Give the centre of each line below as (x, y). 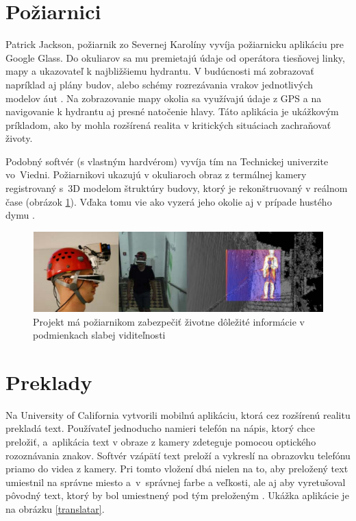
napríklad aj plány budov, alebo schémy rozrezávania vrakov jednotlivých (160, 84)
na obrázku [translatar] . (55, 509)
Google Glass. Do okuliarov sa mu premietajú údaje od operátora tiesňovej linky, (175, 57)
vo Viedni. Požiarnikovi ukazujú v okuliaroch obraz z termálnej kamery (156, 174)
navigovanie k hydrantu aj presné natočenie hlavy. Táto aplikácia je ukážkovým (172, 111)
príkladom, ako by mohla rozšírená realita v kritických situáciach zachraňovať (168, 124)
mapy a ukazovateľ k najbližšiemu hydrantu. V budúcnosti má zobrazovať (160, 71)
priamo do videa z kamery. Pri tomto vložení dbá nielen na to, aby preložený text (177, 469)
